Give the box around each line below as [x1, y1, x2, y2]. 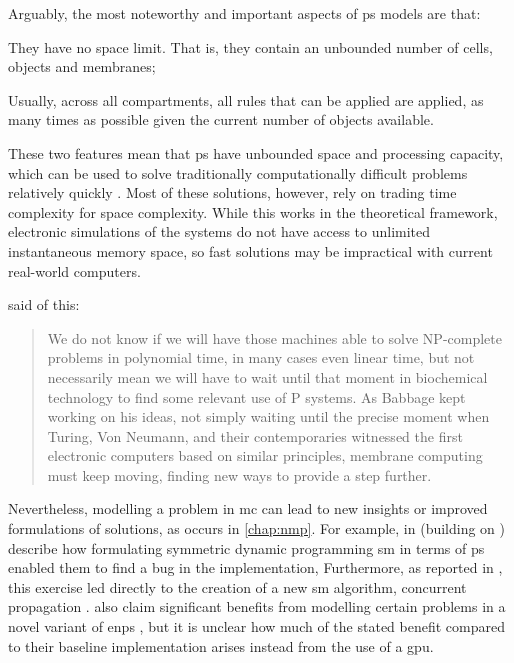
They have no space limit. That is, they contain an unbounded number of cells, [8, 36, 493, 57]
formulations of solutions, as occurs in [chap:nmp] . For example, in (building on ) [8, 518, 506, 539]
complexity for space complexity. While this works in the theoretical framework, [8, 201, 498, 222]
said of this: [8, 294, 80, 315]
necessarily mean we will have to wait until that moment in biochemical [47, 366, 488, 387]
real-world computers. [8, 260, 141, 281]
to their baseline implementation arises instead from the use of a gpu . [8, 635, 434, 656]
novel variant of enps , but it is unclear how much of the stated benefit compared [8, 616, 505, 637]
